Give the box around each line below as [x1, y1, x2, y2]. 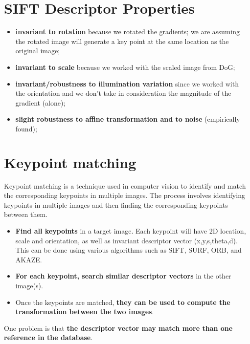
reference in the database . [4, 332, 93, 343]
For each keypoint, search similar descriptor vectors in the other [15, 271, 231, 281]
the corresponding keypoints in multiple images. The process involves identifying [4, 190, 245, 200]
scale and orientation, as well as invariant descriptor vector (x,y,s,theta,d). [15, 235, 238, 245]
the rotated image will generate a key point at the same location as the [15, 36, 229, 46]
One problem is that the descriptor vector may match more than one [4, 322, 233, 333]
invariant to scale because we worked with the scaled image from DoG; [15, 62, 235, 72]
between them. [4, 209, 48, 219]
